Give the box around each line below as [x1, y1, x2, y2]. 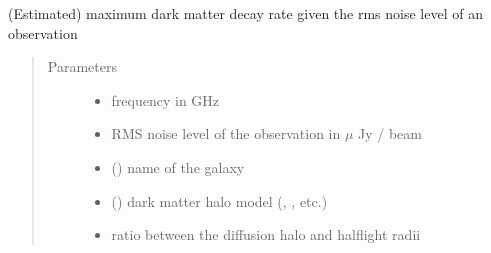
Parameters [47, 56, 117, 77]
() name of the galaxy [111, 156, 245, 177]
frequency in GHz [111, 89, 220, 110]
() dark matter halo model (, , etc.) [111, 190, 328, 211]
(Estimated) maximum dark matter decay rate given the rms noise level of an [8, 3, 483, 23]
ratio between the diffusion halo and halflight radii [111, 224, 421, 245]
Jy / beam [358, 123, 423, 144]
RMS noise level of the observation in [111, 123, 341, 144]
